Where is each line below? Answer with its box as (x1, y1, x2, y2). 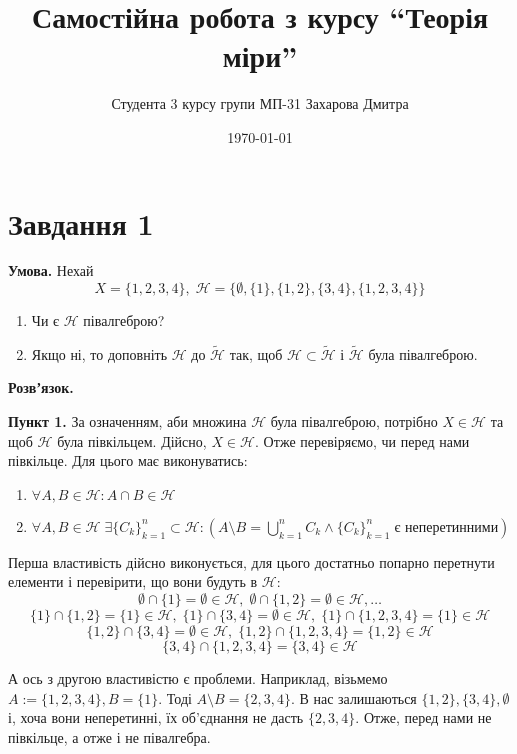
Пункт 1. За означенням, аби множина (8, 411, 247, 432)
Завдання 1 (8, 202, 154, 243)
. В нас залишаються (290, 687, 417, 708)
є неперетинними (394, 520, 499, 535)
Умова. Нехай (8, 260, 94, 281)
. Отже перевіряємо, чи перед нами (254, 430, 470, 451)
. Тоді (158, 687, 192, 708)
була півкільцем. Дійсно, (57, 430, 207, 451)
